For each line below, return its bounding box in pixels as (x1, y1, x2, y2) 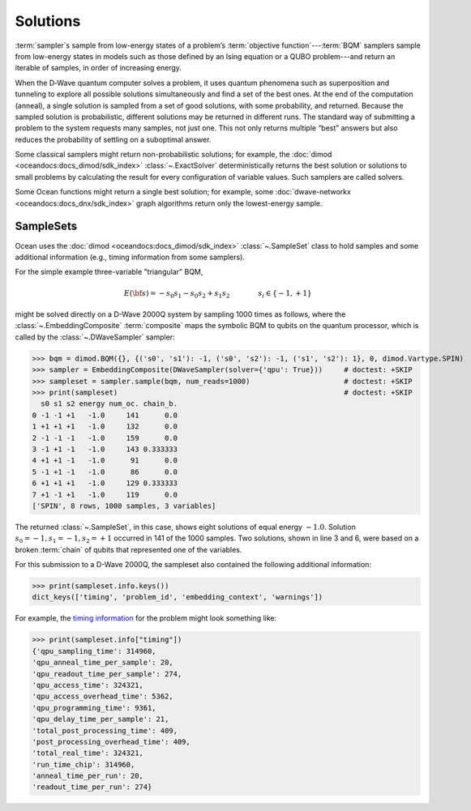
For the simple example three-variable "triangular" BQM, (15, 267, 203, 277)
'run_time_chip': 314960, (32, 760, 135, 769)
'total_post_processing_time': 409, (32, 726, 178, 735)
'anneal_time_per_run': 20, (32, 771, 143, 781)
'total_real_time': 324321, (32, 749, 143, 758)
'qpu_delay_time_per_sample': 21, (32, 715, 169, 724)
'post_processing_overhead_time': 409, (32, 737, 191, 746)
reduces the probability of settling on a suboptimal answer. (15, 134, 212, 144)
